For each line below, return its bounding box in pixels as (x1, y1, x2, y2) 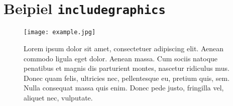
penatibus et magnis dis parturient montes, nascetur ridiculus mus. (24, 63, 229, 73)
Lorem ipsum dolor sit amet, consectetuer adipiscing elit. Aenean (24, 43, 224, 53)
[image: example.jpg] (24, 29, 96, 36)
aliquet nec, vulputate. (24, 92, 93, 102)
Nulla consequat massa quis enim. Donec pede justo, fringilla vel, (24, 82, 224, 93)
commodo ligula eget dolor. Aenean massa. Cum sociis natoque (24, 53, 218, 63)
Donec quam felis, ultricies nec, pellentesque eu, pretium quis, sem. (24, 72, 230, 83)
